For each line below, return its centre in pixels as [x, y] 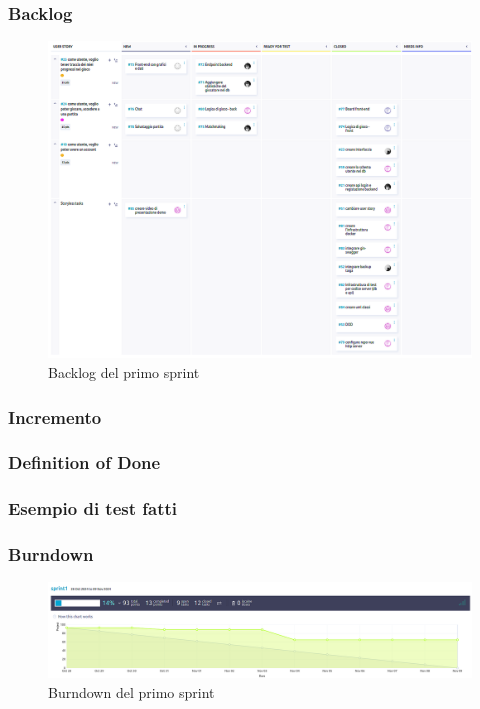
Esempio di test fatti [93, 508]
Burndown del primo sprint [131, 691]
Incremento [55, 416]
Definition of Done [84, 462]
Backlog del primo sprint [124, 371]
